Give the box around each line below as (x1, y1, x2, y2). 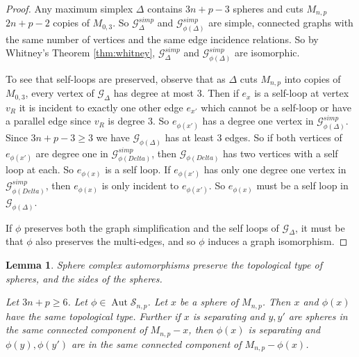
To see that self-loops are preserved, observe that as (6, 71, 226, 86)
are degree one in (35, 145, 108, 160)
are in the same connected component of (72, 336, 242, 351)
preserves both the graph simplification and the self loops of (24, 220, 279, 235)
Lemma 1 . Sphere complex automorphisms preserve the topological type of (6, 257, 322, 271)
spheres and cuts (233, 1, 303, 15)
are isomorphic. (234, 45, 300, 60)
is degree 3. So (108, 113, 169, 128)
